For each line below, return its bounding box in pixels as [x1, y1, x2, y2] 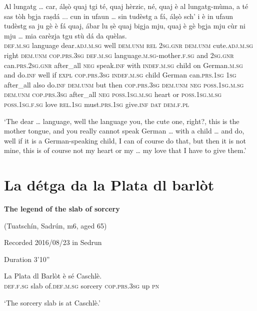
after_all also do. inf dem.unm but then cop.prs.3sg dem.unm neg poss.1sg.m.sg [4, 79, 244, 89]
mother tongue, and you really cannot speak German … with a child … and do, [4, 125, 244, 136]
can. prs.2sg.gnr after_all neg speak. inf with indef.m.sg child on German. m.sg [4, 59, 243, 70]
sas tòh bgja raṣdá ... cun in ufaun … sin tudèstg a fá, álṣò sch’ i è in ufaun [4, 10, 233, 21]
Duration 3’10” [4, 253, 50, 264]
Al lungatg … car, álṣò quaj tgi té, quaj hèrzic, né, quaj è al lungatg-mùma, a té [4, 1, 248, 11]
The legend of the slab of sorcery [4, 203, 120, 214]
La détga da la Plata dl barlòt [4, 174, 214, 195]
